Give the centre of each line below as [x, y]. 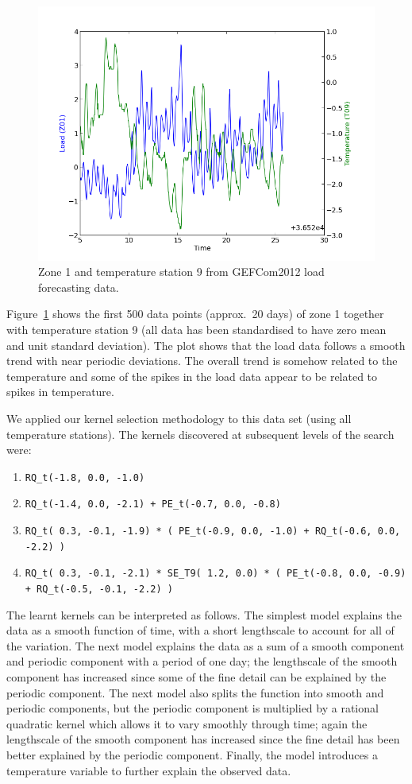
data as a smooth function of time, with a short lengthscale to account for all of [200, 630]
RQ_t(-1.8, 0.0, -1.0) [85, 477]
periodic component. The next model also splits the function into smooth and [195, 692]
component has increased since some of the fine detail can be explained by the [196, 677]
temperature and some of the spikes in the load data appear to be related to [192, 376]
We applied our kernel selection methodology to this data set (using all [179, 418]
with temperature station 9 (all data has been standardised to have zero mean [196, 329]
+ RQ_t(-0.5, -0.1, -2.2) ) [99, 589]
